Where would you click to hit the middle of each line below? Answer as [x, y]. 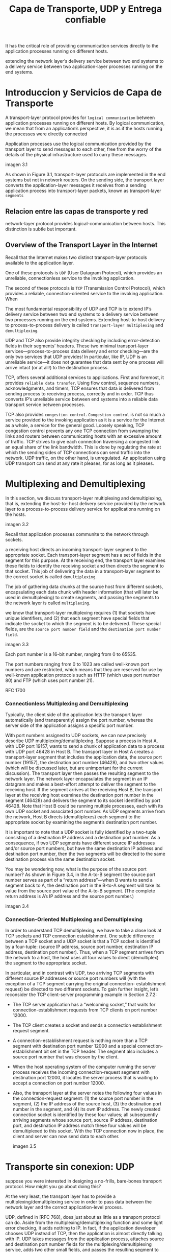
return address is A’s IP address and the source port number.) [69, 896]
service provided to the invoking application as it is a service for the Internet [85, 420]
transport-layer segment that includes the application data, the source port [83, 757]
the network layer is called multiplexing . [48, 603]
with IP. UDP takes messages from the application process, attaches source [85, 1239]
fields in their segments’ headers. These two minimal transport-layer [77, 346]
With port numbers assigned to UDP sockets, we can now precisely [76, 735]
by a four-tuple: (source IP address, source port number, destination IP [79, 947]
